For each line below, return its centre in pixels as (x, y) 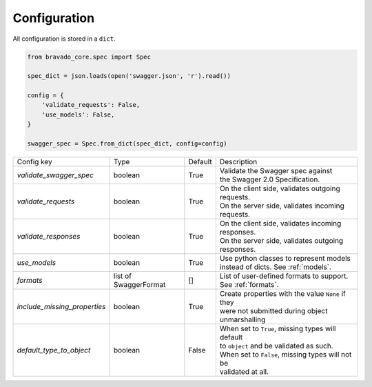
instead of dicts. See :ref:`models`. (276, 267)
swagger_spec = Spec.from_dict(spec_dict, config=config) (127, 144)
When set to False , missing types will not (286, 355)
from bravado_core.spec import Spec (89, 57)
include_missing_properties (61, 307)
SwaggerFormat (139, 285)
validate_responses (49, 237)
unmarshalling (242, 319)
